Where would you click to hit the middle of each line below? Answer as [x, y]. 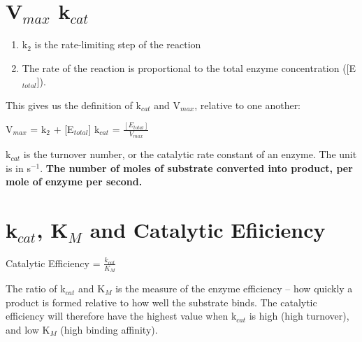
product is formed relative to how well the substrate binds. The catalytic [161, 302]
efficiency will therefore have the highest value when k [121, 316]
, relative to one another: [248, 105]
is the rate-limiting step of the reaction [118, 44]
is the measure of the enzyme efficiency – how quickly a [234, 288]
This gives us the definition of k [73, 105]
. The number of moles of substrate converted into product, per [196, 168]
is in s [18, 168]
